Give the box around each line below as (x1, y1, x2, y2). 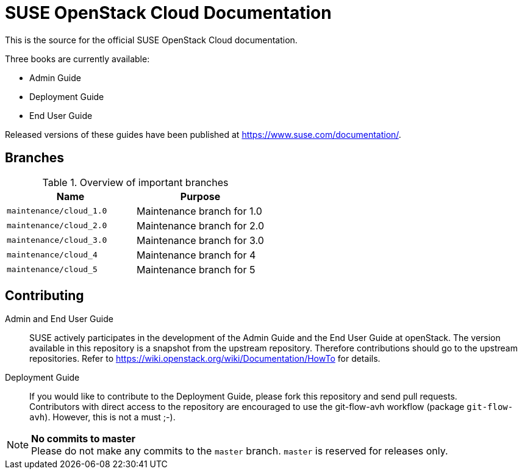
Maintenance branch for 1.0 (137, 204, 262, 217)
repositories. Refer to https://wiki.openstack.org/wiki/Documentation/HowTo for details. (29, 353, 381, 364)
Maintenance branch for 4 (137, 248, 256, 261)
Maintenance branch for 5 (137, 263, 256, 276)
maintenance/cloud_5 (7, 265, 98, 275)
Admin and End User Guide (5, 314, 113, 325)
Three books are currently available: (5, 53, 150, 64)
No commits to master (31, 433, 136, 445)
